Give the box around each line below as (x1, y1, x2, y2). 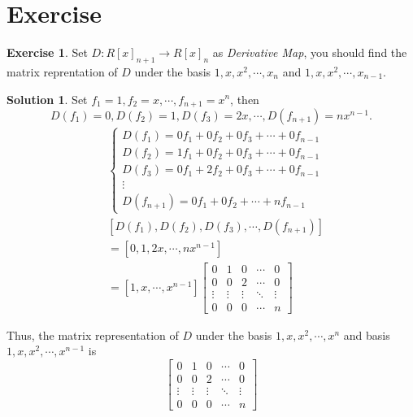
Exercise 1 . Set (7, 44, 88, 61)
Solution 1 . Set (7, 90, 88, 107)
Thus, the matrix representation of (7, 326, 179, 343)
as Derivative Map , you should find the (212, 44, 407, 61)
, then (230, 90, 259, 107)
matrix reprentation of (7, 63, 118, 80)
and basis (343, 326, 390, 343)
